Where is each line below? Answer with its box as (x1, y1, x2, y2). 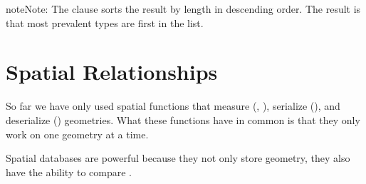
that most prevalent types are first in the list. (6, 15, 204, 30)
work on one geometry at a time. (6, 126, 149, 141)
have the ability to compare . (6, 164, 132, 179)
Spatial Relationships (6, 57, 218, 86)
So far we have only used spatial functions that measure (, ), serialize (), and (6, 98, 340, 113)
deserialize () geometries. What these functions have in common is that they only (6, 112, 360, 127)
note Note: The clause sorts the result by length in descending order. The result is (6, 1, 361, 16)
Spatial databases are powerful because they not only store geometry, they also (6, 150, 350, 165)
